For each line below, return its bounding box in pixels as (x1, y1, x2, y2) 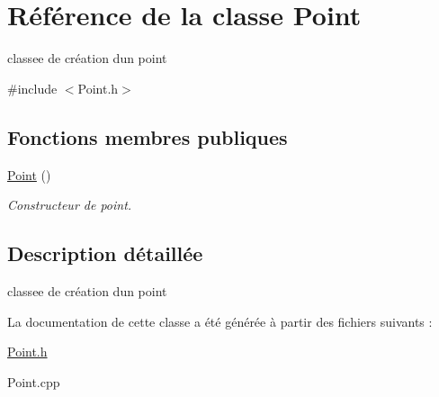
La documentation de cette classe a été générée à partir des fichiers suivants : (7, 311, 433, 330)
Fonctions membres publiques (7, 122, 288, 150)
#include (7, 78, 58, 97)
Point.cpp (7, 372, 60, 391)
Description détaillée (7, 239, 203, 267)
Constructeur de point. (7, 195, 132, 214)
